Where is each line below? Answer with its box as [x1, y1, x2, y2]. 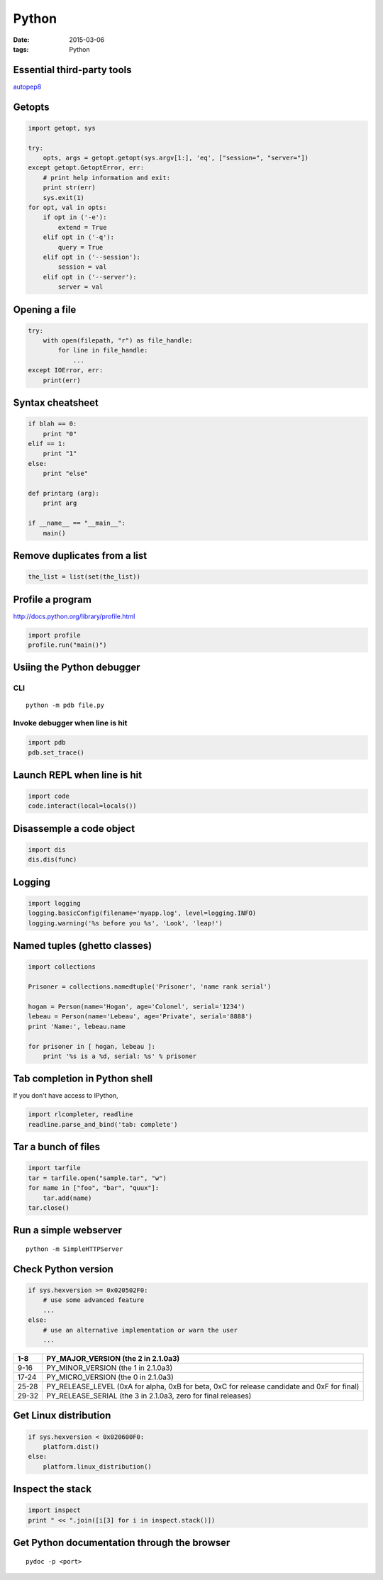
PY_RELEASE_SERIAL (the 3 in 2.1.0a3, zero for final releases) [46, 1391, 252, 1401]
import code [28, 792, 70, 801]
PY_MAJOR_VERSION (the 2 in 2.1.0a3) [46, 1353, 180, 1363]
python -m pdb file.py [26, 701, 105, 709]
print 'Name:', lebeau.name [28, 1022, 126, 1030]
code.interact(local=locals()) [28, 802, 138, 810]
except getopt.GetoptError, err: [28, 164, 145, 172]
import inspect [28, 1506, 81, 1514]
